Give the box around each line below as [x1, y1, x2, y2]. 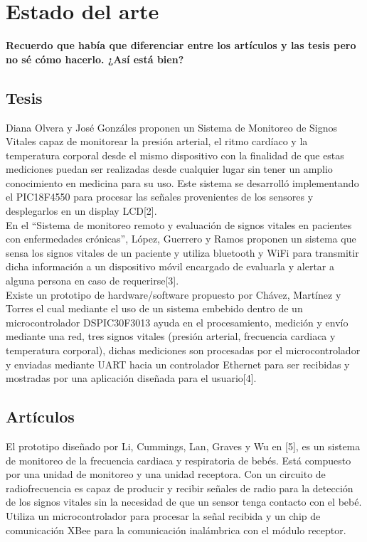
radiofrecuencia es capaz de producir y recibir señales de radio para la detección [6, 480, 353, 495]
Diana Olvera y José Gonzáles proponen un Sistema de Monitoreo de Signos [6, 119, 338, 134]
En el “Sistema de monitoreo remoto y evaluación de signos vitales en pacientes [6, 217, 352, 232]
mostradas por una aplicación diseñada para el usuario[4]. [6, 371, 257, 386]
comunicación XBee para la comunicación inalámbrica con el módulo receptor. [6, 522, 346, 537]
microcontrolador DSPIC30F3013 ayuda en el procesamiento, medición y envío [6, 314, 349, 329]
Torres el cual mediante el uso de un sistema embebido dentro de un [6, 301, 303, 316]
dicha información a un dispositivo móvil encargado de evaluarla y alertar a [6, 259, 334, 274]
